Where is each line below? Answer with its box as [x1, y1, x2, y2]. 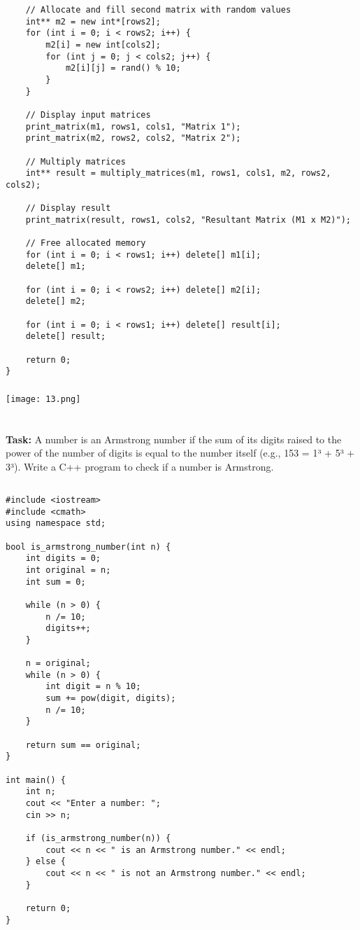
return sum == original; [25, 740, 141, 750]
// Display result [25, 203, 111, 214]
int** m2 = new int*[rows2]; [25, 16, 161, 27]
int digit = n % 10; [45, 681, 141, 692]
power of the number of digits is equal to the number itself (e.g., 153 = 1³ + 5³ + [6, 445, 355, 460]
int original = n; [25, 564, 111, 575]
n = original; [25, 658, 91, 669]
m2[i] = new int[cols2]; [45, 39, 161, 50]
